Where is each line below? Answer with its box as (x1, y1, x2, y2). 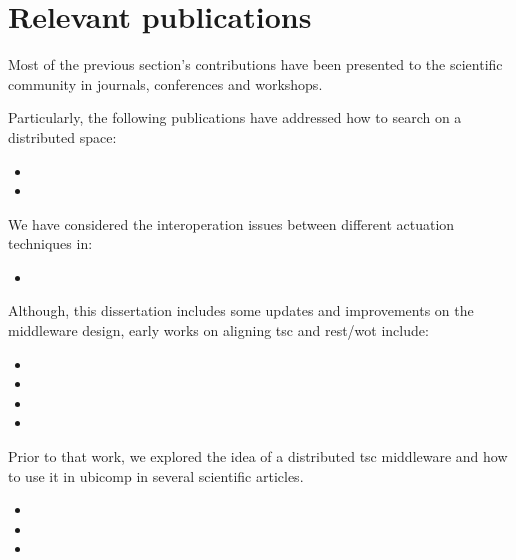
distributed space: (8, 126, 117, 147)
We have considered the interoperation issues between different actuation (8, 213, 455, 234)
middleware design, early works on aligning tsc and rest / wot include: (8, 320, 429, 341)
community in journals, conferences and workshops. (8, 73, 323, 94)
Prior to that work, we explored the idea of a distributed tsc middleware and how (8, 446, 508, 467)
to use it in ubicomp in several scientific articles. (8, 465, 304, 486)
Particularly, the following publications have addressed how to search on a (8, 107, 462, 128)
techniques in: (8, 233, 93, 254)
